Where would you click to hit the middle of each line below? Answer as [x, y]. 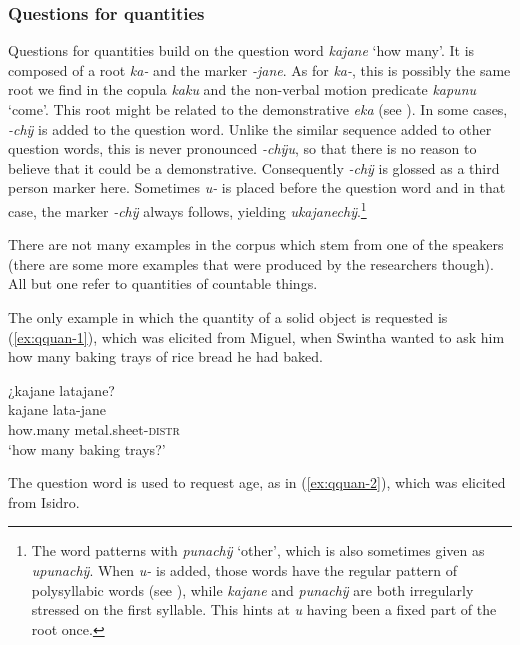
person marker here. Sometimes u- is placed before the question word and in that [257, 187]
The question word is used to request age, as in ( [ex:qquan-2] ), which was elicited [257, 482]
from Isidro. [44, 501]
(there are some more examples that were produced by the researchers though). [251, 263]
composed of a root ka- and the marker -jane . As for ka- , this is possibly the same [259, 69]
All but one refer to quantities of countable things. [163, 283]
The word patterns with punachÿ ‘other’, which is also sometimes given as [258, 550]
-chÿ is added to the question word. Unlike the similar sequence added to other [250, 128]
